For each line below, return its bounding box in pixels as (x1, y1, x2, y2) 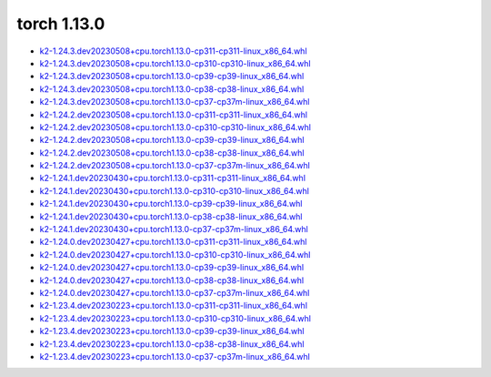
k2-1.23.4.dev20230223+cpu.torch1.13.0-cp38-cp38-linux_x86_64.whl (39, 338, 305, 350)
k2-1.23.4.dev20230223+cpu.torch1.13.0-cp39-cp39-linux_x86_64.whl (39, 326, 305, 337)
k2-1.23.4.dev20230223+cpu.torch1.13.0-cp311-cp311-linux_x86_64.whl (39, 301, 308, 311)
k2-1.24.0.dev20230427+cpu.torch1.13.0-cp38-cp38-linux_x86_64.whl (39, 274, 305, 286)
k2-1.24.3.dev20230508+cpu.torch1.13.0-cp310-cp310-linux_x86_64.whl (39, 57, 311, 68)
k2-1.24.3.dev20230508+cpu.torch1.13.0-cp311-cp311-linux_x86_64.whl (39, 46, 308, 56)
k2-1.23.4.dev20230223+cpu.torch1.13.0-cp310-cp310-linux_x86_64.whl (39, 312, 311, 323)
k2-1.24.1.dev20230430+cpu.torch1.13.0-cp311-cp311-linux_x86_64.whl (39, 173, 306, 184)
